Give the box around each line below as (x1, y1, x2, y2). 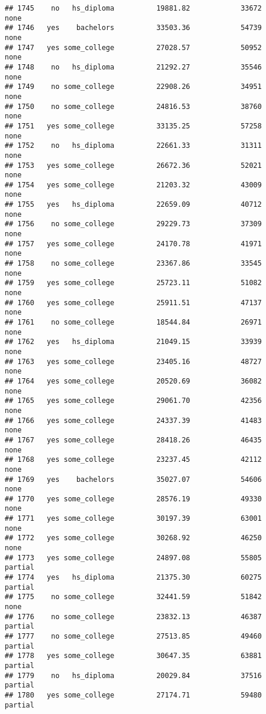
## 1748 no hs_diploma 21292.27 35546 (5, 62, 262, 71)
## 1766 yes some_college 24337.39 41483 (5, 416, 262, 425)
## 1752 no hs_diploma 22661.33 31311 (5, 141, 262, 150)
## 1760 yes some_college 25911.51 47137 (5, 298, 262, 307)
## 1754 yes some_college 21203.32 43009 (5, 180, 262, 189)
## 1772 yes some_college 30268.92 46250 (5, 534, 262, 543)
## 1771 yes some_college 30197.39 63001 (5, 514, 262, 523)
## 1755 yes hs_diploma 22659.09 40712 (5, 200, 262, 209)
